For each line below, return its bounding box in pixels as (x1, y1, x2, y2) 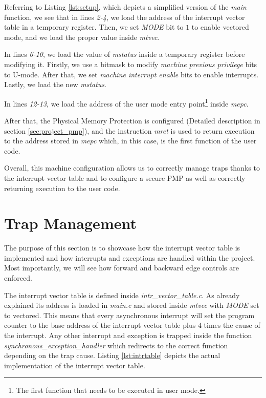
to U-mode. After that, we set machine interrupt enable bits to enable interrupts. (4, 69, 259, 79)
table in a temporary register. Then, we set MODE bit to (4, 22, 184, 32)
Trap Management (4, 213, 137, 234)
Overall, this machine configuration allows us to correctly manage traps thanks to (4, 162, 260, 173)
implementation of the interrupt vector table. (4, 360, 145, 370)
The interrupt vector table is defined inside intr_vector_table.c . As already (4, 289, 240, 300)
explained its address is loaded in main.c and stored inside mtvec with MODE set (4, 300, 259, 310)
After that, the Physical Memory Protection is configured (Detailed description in (4, 115, 260, 125)
